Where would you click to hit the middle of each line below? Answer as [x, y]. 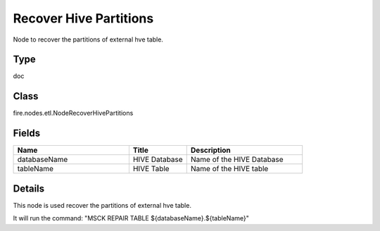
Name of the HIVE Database [237, 160]
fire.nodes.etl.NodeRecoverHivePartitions [73, 113]
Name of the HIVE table [229, 169]
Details [29, 188]
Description [211, 150]
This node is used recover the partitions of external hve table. [102, 205]
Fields [27, 133]
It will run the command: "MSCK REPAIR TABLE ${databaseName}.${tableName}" [131, 218]
